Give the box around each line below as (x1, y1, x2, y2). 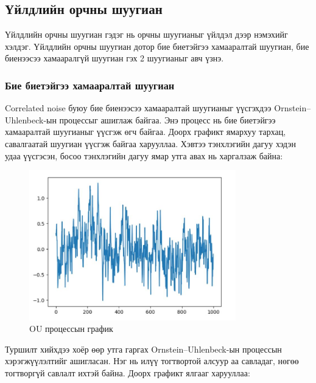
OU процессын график (29, 322, 113, 335)
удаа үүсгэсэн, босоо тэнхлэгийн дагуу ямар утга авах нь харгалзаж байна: (5, 149, 283, 162)
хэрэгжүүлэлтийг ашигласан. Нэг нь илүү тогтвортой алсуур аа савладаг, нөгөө (5, 354, 299, 367)
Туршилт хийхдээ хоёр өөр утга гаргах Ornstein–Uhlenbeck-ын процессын (5, 342, 282, 355)
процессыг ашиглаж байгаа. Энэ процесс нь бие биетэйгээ (59, 113, 276, 126)
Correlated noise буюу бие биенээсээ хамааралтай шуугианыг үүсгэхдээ (5, 102, 272, 114)
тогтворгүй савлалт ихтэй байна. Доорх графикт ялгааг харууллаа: (5, 367, 250, 379)
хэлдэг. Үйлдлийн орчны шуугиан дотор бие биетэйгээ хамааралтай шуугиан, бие (5, 40, 309, 52)
